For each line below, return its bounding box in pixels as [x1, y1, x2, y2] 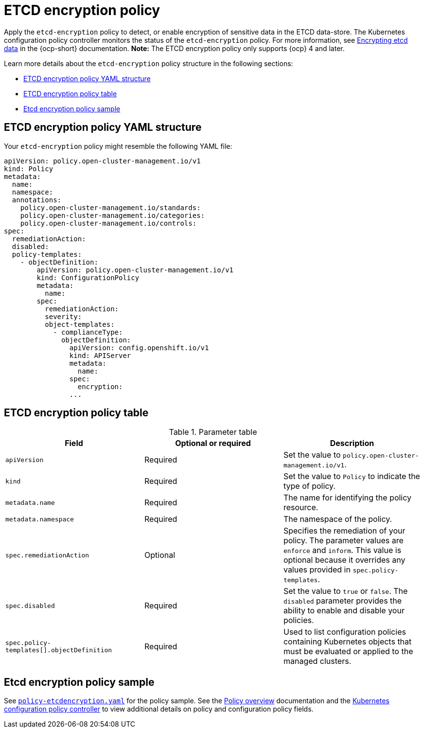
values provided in [283, 565, 351, 575]
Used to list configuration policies [283, 627, 406, 637]
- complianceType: [53, 328, 123, 336]
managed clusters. [283, 656, 352, 666]
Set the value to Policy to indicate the [283, 471, 420, 482]
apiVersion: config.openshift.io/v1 [69, 343, 209, 352]
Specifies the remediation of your [283, 526, 406, 536]
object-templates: [45, 320, 115, 328]
